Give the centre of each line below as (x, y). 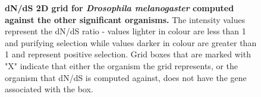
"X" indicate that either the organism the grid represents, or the (122, 65)
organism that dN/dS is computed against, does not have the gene (126, 77)
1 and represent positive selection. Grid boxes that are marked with (128, 54)
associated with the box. (49, 89)
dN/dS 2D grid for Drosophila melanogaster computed (120, 8)
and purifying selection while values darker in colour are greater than (131, 42)
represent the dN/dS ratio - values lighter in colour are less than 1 (125, 31)
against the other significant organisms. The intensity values (125, 19)
